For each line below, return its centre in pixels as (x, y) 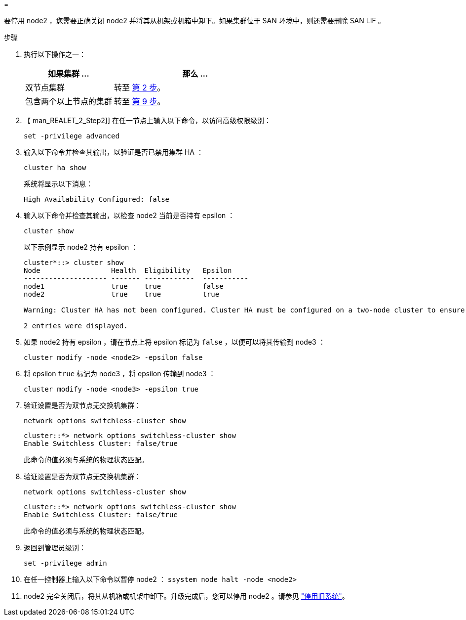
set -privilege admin (65, 563)
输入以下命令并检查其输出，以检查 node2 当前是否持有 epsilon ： (129, 215)
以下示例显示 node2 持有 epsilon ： (81, 247)
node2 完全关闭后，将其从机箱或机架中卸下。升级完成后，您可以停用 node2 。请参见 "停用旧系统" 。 (186, 596)
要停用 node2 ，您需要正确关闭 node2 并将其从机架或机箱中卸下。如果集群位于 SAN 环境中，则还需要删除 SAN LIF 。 (194, 21)
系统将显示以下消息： (58, 184)
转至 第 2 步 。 (140, 88)
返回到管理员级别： (55, 548)
